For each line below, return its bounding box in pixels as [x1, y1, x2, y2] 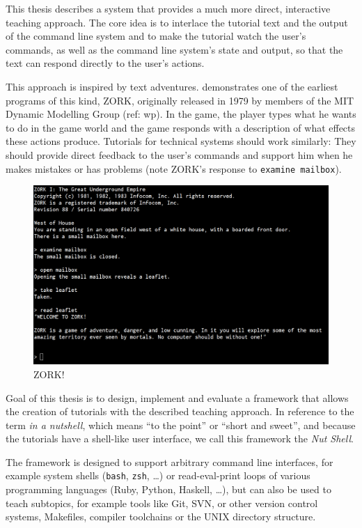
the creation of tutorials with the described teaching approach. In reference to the [6, 404, 354, 419]
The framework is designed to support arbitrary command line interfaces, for [6, 454, 333, 469]
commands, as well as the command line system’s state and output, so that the [6, 42, 343, 56]
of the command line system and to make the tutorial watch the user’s [6, 29, 306, 43]
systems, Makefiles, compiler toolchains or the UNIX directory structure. [6, 509, 316, 524]
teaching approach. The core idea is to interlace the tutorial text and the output [6, 15, 348, 29]
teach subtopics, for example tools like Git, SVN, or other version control [6, 495, 318, 510]
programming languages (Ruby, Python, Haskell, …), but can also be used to [6, 482, 331, 497]
